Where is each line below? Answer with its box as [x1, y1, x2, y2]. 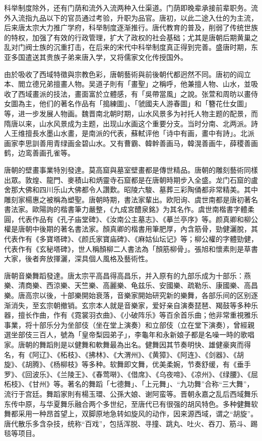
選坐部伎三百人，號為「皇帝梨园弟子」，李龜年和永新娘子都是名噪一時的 [4, 329, 240, 340]
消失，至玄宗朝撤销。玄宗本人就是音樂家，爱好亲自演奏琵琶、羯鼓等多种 [11, 300, 251, 310]
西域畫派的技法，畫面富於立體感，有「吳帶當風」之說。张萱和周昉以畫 [18, 88, 251, 99]
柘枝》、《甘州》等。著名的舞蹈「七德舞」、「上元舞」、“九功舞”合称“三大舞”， [4, 379, 254, 389]
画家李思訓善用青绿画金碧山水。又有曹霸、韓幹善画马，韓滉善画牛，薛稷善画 [4, 137, 258, 148]
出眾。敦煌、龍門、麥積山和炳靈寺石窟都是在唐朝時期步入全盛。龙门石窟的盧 [4, 174, 258, 185]
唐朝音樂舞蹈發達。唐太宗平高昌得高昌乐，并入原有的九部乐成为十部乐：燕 [4, 270, 251, 280]
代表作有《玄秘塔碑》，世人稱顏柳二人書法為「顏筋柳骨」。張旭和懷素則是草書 [4, 243, 258, 254]
